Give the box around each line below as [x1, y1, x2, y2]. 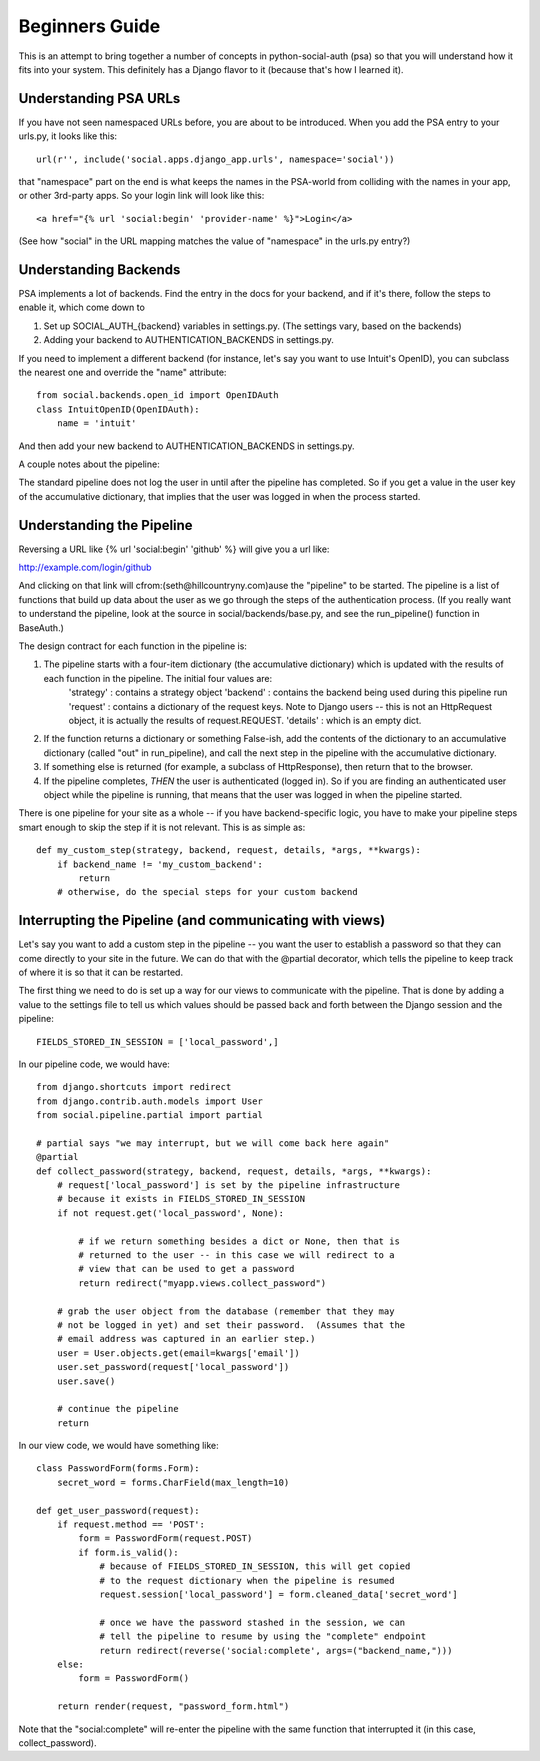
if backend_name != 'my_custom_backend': [56, 858, 264, 870]
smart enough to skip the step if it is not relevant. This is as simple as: [18, 821, 306, 833]
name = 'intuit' [56, 418, 137, 429]
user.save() [56, 1375, 116, 1387]
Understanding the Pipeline [18, 516, 194, 534]
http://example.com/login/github [18, 561, 152, 574]
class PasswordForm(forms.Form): [36, 1463, 200, 1474]
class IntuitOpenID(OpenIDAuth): [36, 403, 200, 415]
